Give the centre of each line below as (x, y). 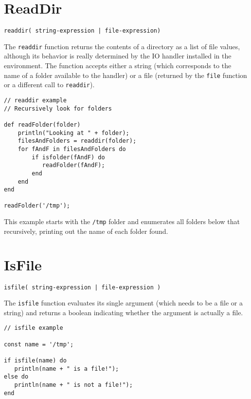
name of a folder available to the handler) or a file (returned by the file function (125, 75)
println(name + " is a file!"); (67, 369)
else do (16, 377)
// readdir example (35, 100)
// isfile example (34, 328)
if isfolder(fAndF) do (68, 157)
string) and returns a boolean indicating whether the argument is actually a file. (124, 312)
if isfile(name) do (35, 361)
